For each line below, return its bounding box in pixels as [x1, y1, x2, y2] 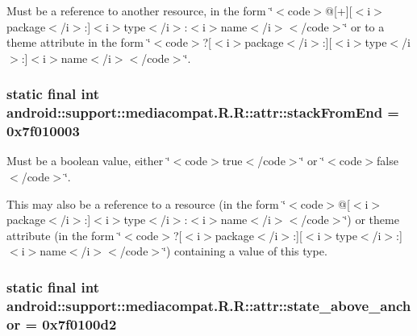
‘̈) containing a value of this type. [163, 243, 327, 259]
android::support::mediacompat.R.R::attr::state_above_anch [6, 295, 411, 315]
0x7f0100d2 [42, 313, 117, 334]
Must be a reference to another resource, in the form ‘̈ [6, 2, 273, 19]
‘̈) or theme [344, 211, 399, 228]
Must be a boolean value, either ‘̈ [6, 152, 170, 169]
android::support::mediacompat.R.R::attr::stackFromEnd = [6, 102, 399, 122]
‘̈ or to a [344, 18, 385, 35]
